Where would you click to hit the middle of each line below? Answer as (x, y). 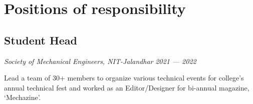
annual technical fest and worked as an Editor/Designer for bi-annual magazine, (127, 87)
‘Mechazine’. (23, 97)
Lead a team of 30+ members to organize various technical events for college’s (124, 78)
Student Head (41, 40)
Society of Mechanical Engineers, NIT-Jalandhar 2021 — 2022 (100, 61)
